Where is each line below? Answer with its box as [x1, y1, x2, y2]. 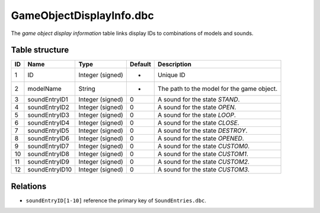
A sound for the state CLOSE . [158, 119, 239, 127]
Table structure [11, 45, 69, 55]
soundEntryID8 [27, 150, 69, 158]
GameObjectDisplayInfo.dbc [11, 9, 154, 22]
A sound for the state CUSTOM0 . [158, 142, 250, 151]
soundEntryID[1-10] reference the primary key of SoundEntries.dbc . [25, 196, 207, 204]
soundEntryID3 [27, 111, 69, 119]
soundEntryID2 [27, 103, 69, 112]
